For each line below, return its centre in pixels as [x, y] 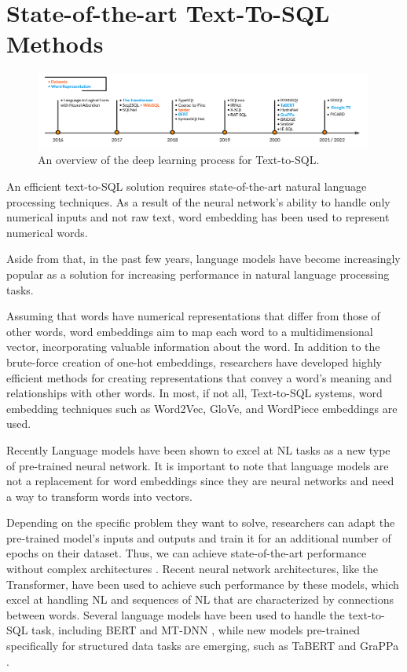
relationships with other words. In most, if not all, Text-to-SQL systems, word [194, 393]
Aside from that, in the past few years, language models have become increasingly [203, 259]
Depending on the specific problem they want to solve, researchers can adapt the [201, 522]
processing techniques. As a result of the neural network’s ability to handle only [198, 201]
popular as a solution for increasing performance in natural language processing [198, 274]
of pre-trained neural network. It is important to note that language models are [198, 465]
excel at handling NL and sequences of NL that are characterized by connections [200, 599]
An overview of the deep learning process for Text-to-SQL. [179, 160]
